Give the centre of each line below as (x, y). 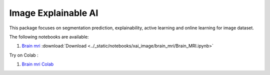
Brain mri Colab (38, 64)
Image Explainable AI (54, 13)
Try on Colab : (24, 55)
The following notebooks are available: (49, 37)
